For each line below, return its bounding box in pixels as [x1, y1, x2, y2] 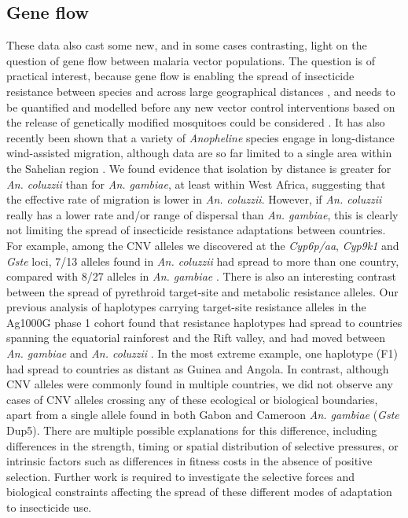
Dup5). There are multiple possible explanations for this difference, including [6, 422, 377, 439]
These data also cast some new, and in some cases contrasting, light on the [6, 37, 367, 53]
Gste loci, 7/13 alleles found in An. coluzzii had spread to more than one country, [6, 252, 399, 269]
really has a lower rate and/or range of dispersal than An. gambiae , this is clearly [6, 206, 399, 222]
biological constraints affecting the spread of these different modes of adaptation [6, 483, 392, 500]
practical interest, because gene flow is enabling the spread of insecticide [6, 68, 355, 84]
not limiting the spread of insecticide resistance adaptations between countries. [6, 222, 386, 238]
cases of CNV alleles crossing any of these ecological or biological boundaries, [6, 391, 378, 407]
